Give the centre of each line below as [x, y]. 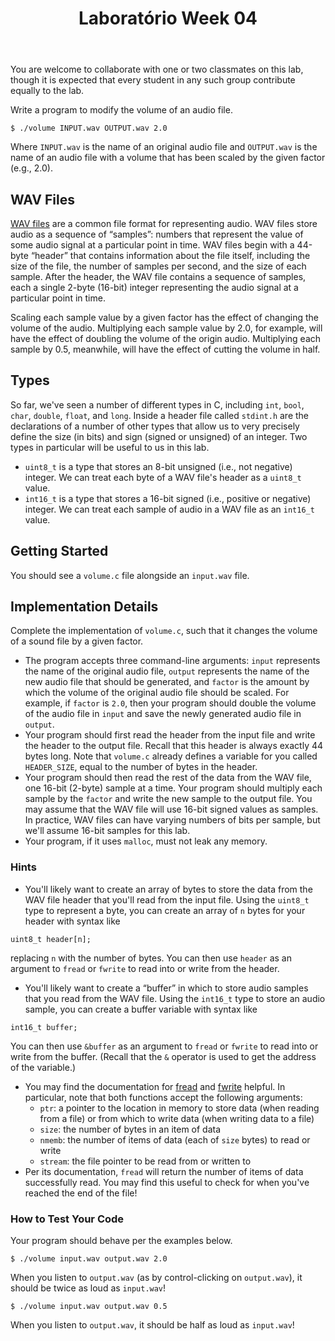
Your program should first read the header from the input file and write [170, 735]
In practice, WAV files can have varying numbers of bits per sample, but [172, 820]
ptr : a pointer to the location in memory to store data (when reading [179, 1108]
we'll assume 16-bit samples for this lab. [107, 831]
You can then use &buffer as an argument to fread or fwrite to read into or [164, 1046]
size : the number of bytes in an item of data [130, 1129]
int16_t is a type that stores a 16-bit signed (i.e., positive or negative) [168, 498]
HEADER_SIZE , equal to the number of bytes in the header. [141, 767]
